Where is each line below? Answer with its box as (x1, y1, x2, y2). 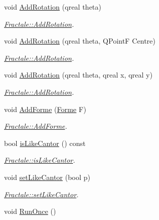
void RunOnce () (4, 206, 56, 216)
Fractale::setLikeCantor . (4, 189, 79, 199)
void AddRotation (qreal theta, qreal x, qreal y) (4, 69, 153, 80)
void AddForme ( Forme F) (4, 103, 87, 114)
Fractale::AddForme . (4, 121, 67, 131)
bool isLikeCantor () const (4, 137, 86, 148)
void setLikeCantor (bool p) (4, 171, 91, 182)
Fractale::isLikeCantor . (4, 155, 75, 165)
